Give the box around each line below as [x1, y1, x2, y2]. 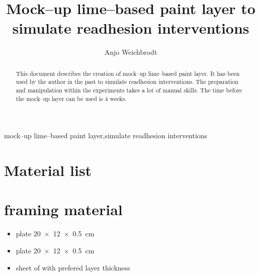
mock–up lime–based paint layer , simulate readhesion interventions [4, 130, 208, 141]
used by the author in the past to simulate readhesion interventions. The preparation [16, 77, 238, 86]
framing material [4, 199, 123, 220]
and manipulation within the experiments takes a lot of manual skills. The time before [16, 86, 242, 95]
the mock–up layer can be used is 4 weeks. [16, 94, 127, 103]
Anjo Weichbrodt [104, 47, 157, 57]
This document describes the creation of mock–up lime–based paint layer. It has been [16, 69, 240, 77]
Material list [4, 160, 92, 180]
